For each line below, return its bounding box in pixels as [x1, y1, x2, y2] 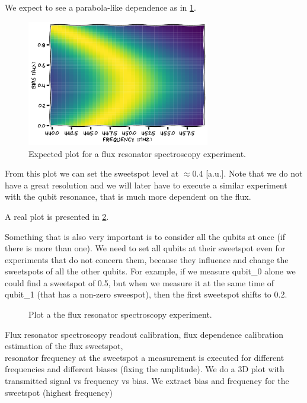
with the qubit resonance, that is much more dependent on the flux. [5, 190, 251, 203]
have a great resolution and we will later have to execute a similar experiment [5, 178, 287, 191]
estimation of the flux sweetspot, [5, 340, 123, 352]
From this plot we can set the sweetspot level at [5, 167, 179, 180]
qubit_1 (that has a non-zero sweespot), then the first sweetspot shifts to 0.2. [5, 288, 287, 300]
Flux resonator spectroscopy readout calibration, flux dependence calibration [5, 328, 284, 340]
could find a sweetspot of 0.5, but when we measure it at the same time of [5, 276, 274, 289]
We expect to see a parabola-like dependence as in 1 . [5, 1, 196, 13]
